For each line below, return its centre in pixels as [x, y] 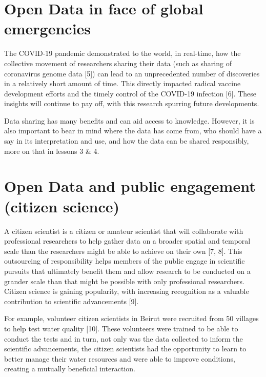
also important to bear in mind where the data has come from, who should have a [133, 131]
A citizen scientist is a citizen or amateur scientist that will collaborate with [124, 231]
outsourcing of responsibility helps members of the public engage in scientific [125, 261]
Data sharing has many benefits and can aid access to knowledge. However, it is [129, 120]
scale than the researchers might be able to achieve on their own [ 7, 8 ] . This [123, 251]
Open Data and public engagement [130, 186]
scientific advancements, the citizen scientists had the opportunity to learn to [125, 349]
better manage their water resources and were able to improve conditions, [120, 358]
